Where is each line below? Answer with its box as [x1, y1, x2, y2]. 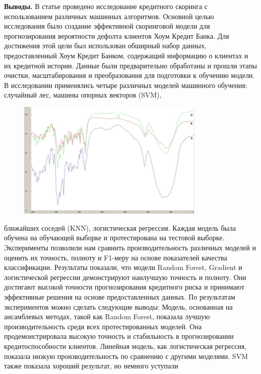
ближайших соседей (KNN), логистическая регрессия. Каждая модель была [4, 222, 236, 233]
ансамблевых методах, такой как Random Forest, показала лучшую [4, 311, 210, 322]
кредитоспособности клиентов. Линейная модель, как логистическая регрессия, [4, 341, 247, 351]
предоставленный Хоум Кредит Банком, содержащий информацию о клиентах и [4, 50, 248, 60]
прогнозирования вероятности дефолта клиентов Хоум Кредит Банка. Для [4, 30, 229, 41]
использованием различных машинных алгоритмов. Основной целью [4, 11, 214, 21]
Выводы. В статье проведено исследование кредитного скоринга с [4, 1, 208, 11]
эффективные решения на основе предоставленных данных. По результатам [4, 292, 235, 302]
